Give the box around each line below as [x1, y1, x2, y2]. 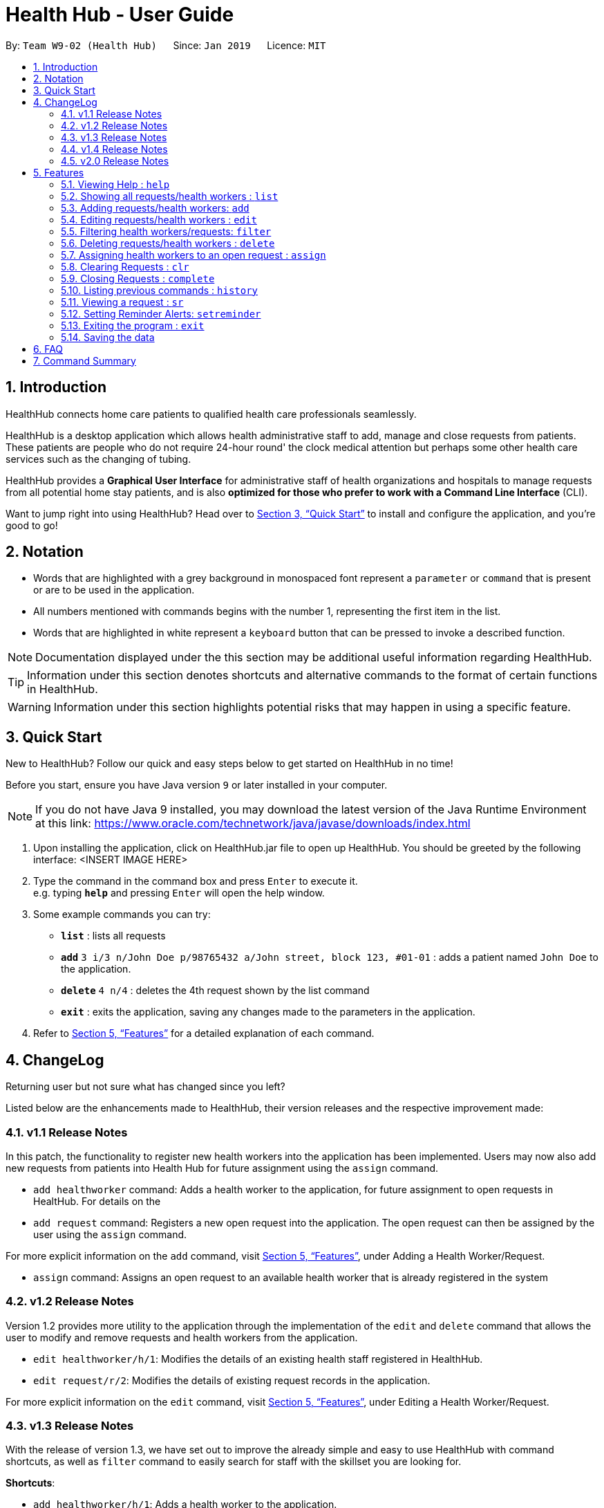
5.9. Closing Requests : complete [61, 272, 215, 284]
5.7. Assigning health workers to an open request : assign [61, 248, 326, 261]
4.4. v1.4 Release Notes [61, 142, 168, 155]
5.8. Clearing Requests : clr [61, 260, 189, 273]
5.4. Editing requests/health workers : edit [61, 213, 257, 226]
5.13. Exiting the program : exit [61, 319, 205, 331]
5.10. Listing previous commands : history [61, 284, 258, 296]
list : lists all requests [61, 930, 166, 942]
